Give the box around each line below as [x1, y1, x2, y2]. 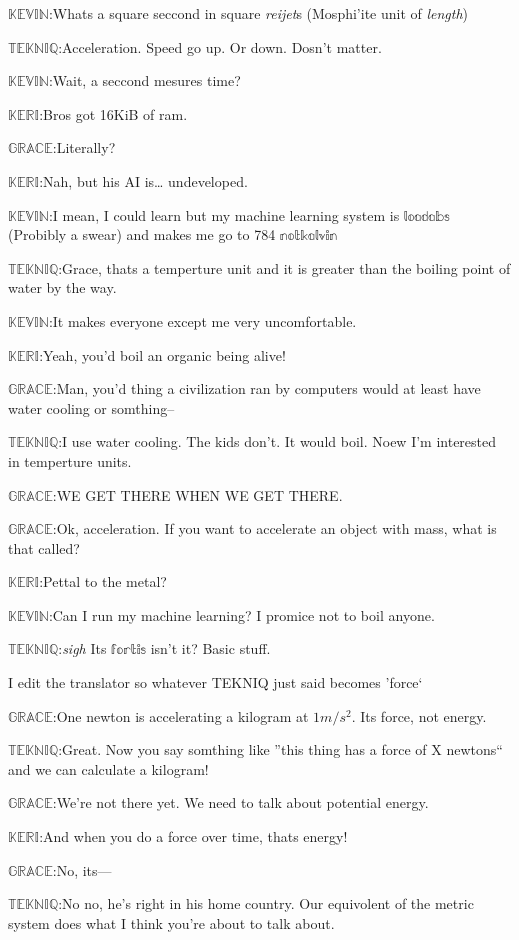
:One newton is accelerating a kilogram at [52, 705, 309, 726]
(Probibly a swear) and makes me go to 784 [8, 224, 276, 245]
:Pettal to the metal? [39, 571, 167, 592]
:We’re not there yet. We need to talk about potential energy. [52, 792, 429, 813]
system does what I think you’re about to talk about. [8, 912, 335, 933]
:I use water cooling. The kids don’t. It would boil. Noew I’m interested [58, 431, 497, 452]
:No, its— [52, 859, 112, 880]
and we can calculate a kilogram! [8, 758, 209, 779]
